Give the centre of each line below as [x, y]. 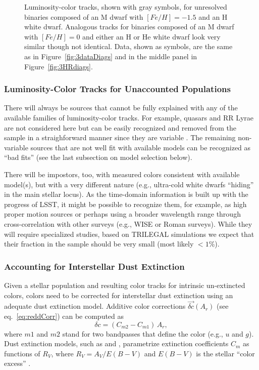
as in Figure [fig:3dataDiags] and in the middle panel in [111, 56]
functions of [22, 353]
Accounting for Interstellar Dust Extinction [94, 266]
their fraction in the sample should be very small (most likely [99, 244]
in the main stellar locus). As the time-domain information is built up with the [126, 194]
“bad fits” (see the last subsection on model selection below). [98, 157]
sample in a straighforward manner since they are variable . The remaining [120, 137]
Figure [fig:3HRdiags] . [59, 66]
